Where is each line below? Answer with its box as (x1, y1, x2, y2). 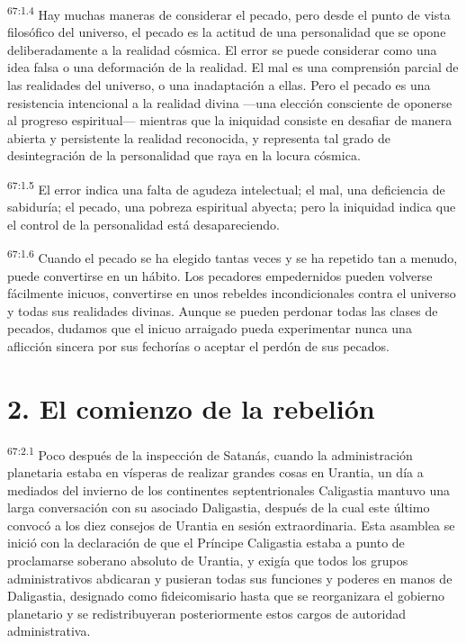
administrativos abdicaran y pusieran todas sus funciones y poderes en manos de (7, 568, 453, 587)
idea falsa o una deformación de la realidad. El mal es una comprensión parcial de (7, 58, 459, 77)
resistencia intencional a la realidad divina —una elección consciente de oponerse (7, 93, 453, 112)
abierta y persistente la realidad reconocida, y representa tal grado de (7, 128, 390, 147)
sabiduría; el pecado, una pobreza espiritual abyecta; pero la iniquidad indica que (7, 197, 456, 216)
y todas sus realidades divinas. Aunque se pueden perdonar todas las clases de (7, 301, 438, 320)
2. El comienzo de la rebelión (7, 389, 375, 426)
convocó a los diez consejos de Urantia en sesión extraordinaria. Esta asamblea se (7, 515, 455, 534)
